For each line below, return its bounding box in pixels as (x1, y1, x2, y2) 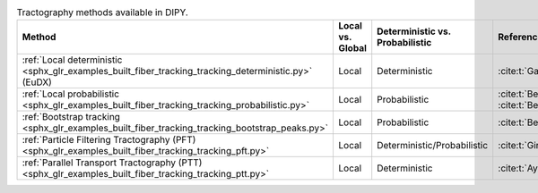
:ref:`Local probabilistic (22, 88, 120, 100)
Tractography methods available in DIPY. (16, 6, 188, 19)
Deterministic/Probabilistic (377, 139, 489, 152)
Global (337, 42, 368, 55)
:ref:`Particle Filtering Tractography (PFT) (22, 134, 196, 147)
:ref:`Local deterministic (22, 54, 123, 66)
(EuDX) (22, 76, 53, 88)
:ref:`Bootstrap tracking (22, 111, 121, 123)
